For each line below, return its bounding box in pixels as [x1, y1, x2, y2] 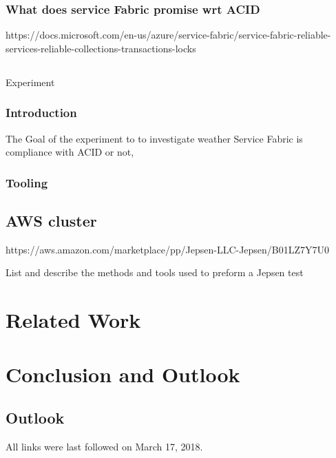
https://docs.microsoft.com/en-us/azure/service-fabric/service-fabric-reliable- [6, 28, 331, 42]
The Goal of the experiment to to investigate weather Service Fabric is [6, 131, 303, 145]
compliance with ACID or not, [6, 145, 134, 159]
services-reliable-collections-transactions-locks [6, 41, 196, 55]
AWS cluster [6, 210, 97, 231]
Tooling [6, 174, 48, 191]
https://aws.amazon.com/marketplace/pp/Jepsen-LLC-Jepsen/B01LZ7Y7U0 [6, 242, 330, 256]
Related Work [6, 306, 141, 334]
